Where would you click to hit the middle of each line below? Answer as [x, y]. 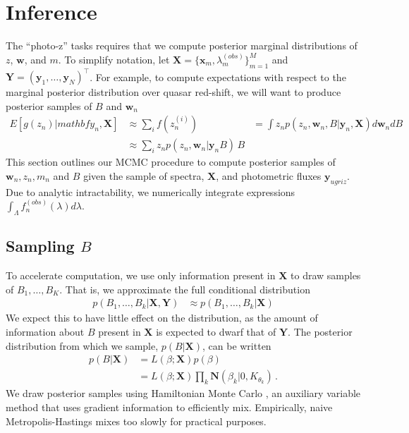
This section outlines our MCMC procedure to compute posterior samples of [171, 162]
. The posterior [320, 332]
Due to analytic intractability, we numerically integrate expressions [151, 191]
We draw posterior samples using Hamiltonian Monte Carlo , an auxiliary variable [183, 393]
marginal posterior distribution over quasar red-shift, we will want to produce [173, 92]
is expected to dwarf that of [216, 332]
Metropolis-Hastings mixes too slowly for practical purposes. [136, 421]
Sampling [40, 246]
